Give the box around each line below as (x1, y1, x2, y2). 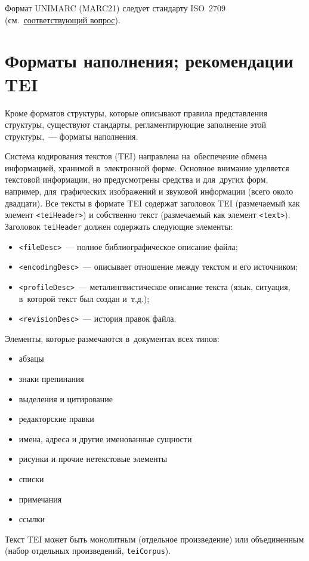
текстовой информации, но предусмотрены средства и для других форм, (5, 173, 268, 186)
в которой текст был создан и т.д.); (18, 292, 150, 304)
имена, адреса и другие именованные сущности (18, 432, 192, 445)
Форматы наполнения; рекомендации (5, 48, 293, 73)
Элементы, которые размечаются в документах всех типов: (5, 332, 220, 344)
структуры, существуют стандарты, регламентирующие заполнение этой (5, 118, 267, 131)
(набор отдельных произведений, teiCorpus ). (5, 544, 171, 557)
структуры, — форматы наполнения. (5, 130, 138, 142)
